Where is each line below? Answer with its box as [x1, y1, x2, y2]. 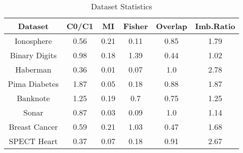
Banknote [16, 92, 50, 104]
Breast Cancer [8, 121, 58, 132]
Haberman [15, 64, 51, 75]
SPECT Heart [9, 135, 58, 147]
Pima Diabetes [8, 78, 59, 89]
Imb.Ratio [195, 20, 236, 32]
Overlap [156, 20, 187, 32]
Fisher [123, 20, 148, 32]
